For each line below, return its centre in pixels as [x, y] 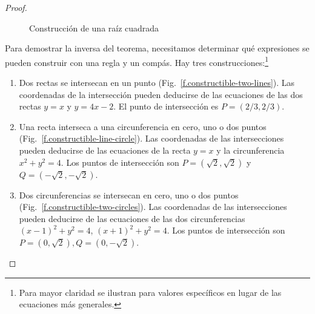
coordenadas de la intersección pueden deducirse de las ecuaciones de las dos [161, 94]
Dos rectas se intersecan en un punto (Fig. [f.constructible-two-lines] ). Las [157, 83]
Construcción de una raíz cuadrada [94, 28]
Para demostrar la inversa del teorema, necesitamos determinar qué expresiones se [157, 48]
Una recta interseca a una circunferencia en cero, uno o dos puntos [143, 126]
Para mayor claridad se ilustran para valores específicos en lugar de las [150, 292]
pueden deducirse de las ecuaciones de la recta [105, 150]
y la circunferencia [250, 150]
